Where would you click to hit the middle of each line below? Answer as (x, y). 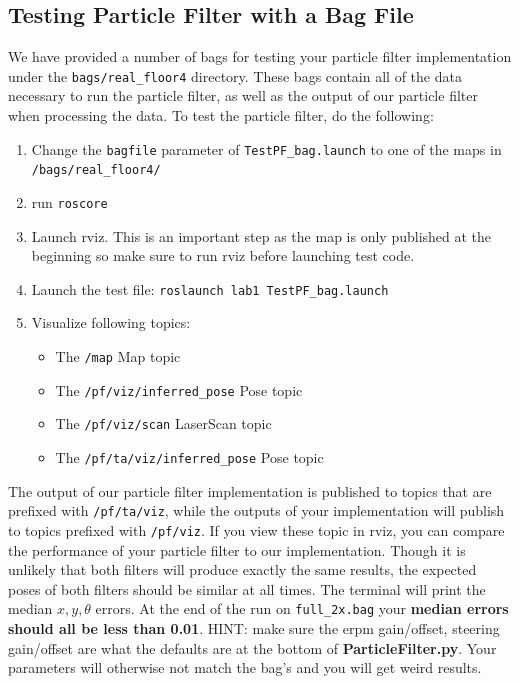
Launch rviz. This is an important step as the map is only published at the (261, 235)
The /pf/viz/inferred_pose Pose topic (179, 389)
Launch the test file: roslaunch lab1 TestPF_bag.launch (210, 288)
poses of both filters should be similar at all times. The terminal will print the (247, 588)
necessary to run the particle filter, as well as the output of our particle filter (243, 95)
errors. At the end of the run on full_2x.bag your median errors (302, 608)
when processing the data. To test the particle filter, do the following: (221, 115)
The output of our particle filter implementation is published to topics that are (250, 490)
